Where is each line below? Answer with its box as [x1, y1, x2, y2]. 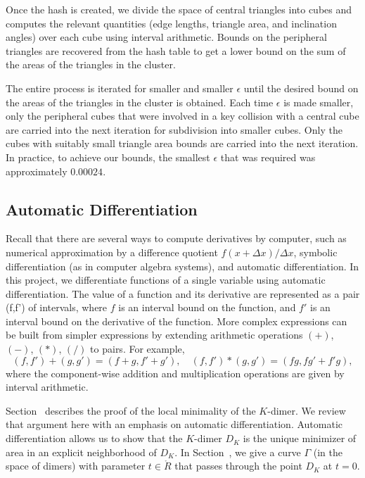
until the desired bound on [243, 80, 359, 95]
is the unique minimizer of [243, 431, 357, 446]
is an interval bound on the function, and [118, 300, 296, 315]
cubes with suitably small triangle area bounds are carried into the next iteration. [6, 136, 359, 151]
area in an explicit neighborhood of [6, 444, 157, 459]
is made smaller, [283, 94, 354, 109]
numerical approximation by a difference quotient [6, 244, 218, 259]
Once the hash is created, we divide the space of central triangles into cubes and [6, 2, 352, 16]
